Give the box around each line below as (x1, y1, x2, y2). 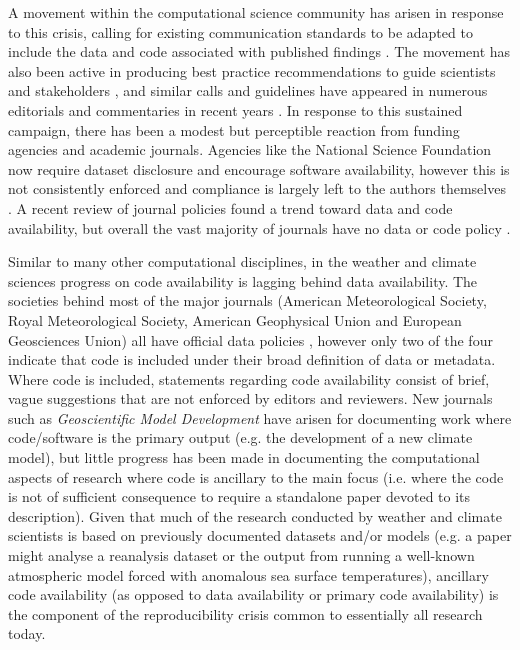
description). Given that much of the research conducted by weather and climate (8, 505, 502, 526)
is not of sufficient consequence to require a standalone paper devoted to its (8, 486, 471, 507)
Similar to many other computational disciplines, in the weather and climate (8, 251, 477, 272)
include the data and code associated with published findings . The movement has (8, 41, 511, 62)
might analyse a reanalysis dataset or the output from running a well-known (8, 545, 475, 566)
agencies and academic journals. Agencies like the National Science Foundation (8, 139, 492, 160)
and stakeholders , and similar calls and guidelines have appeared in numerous (8, 80, 488, 101)
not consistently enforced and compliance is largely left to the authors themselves (8, 178, 506, 199)
